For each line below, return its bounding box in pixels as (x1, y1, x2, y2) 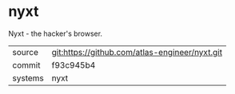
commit (12, 59, 41, 70)
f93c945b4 (51, 59, 96, 70)
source (12, 46, 38, 57)
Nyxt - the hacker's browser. (8, 29, 102, 38)
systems (12, 72, 44, 84)
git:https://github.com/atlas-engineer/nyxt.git (51, 46, 222, 57)
